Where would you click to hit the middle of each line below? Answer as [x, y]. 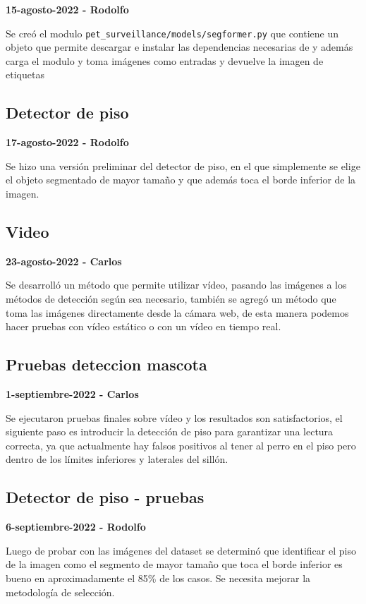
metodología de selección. [60, 592]
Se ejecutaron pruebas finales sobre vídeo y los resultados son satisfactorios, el [174, 417]
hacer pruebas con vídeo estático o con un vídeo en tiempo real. [144, 326]
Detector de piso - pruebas [105, 497]
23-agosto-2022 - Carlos [64, 261]
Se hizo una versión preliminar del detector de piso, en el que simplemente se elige [183, 165]
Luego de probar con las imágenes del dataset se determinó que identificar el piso [181, 550]
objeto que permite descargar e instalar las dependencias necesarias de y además [179, 47]
